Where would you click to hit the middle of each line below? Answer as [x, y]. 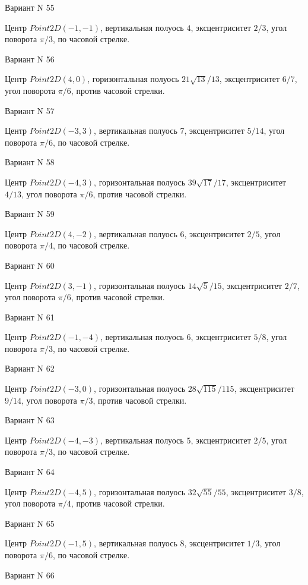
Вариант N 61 [30, 317]
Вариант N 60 [30, 265]
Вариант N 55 [30, 7]
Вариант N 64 [30, 472]
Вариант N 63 [30, 420]
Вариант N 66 [30, 575]
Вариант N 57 [30, 110]
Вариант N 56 [30, 59]
